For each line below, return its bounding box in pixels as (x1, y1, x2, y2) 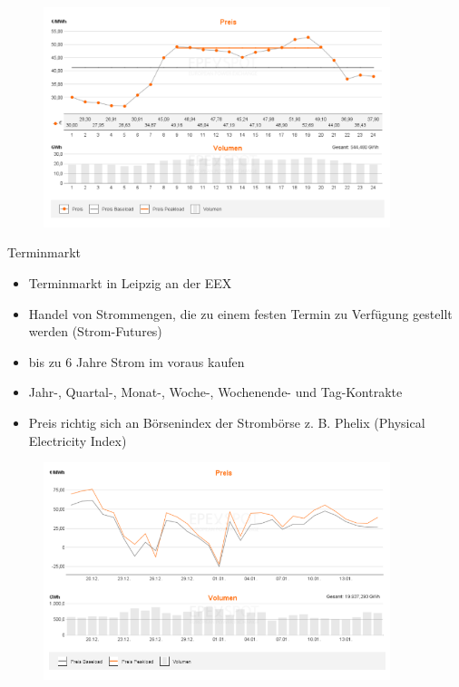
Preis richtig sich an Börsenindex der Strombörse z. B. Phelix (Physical (28, 412, 425, 431)
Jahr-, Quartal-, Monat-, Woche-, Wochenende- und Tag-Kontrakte (28, 382, 403, 402)
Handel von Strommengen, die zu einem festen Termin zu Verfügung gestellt (28, 304, 453, 323)
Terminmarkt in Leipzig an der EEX (28, 273, 232, 292)
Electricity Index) (28, 431, 127, 450)
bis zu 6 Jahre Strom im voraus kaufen (28, 352, 245, 371)
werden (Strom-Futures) (28, 322, 162, 341)
